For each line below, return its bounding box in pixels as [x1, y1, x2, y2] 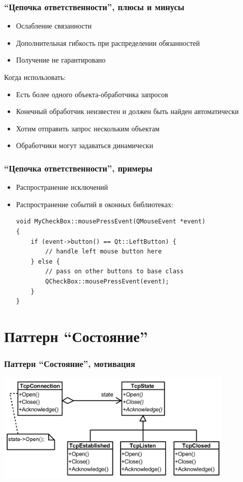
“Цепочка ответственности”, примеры [4, 161, 153, 174]
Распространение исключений [16, 182, 108, 192]
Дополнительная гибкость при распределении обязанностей [16, 37, 200, 48]
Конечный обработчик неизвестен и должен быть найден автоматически [16, 106, 239, 117]
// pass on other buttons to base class [45, 268, 184, 275]
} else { [31, 258, 60, 265]
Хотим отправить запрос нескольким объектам [16, 123, 160, 133]
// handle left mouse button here [45, 248, 162, 256]
